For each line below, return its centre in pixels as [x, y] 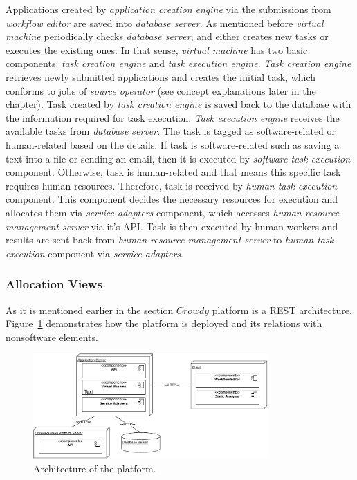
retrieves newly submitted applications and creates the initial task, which [161, 76]
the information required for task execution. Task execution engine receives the [173, 117]
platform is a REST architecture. [282, 310]
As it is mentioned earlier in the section [90, 310]
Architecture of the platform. [95, 468]
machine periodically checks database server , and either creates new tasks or [167, 36]
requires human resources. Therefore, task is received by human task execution [172, 185]
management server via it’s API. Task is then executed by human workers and [172, 226]
